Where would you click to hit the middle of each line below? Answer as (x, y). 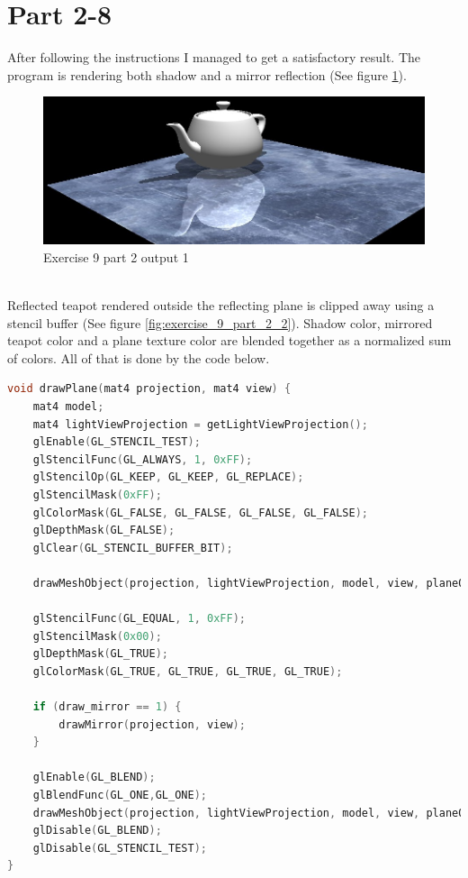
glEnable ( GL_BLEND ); (94, 777)
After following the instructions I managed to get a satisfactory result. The (214, 57)
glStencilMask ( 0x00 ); (97, 636)
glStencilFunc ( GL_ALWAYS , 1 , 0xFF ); (143, 459)
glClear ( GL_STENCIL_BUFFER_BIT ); (133, 548)
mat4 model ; (68, 406)
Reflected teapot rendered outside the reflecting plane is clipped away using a (221, 304)
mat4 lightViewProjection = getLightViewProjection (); (200, 424)
